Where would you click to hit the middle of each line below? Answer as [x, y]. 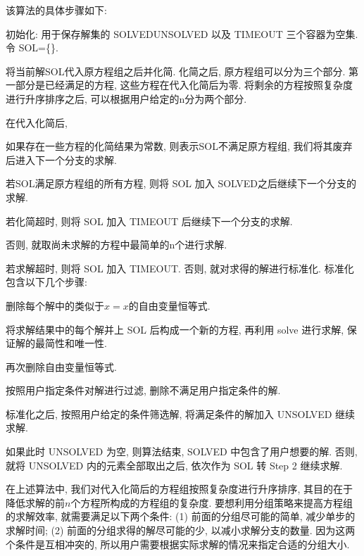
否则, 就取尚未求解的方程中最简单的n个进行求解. [117, 245]
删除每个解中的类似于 [55, 305]
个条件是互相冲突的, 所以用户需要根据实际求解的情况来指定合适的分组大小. [178, 544]
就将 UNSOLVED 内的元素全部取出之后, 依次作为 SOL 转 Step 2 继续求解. [174, 465]
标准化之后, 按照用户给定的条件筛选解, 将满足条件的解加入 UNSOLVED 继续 [181, 413]
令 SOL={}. [32, 48]
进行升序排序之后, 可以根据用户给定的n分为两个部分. [126, 98]
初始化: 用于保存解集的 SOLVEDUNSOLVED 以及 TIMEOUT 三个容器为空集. [182, 33]
